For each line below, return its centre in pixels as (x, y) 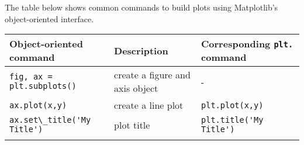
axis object (136, 88)
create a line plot (149, 105)
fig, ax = (31, 77)
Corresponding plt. (247, 44)
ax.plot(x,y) (38, 105)
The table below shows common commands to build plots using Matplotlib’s (141, 7)
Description (141, 50)
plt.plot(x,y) (232, 105)
